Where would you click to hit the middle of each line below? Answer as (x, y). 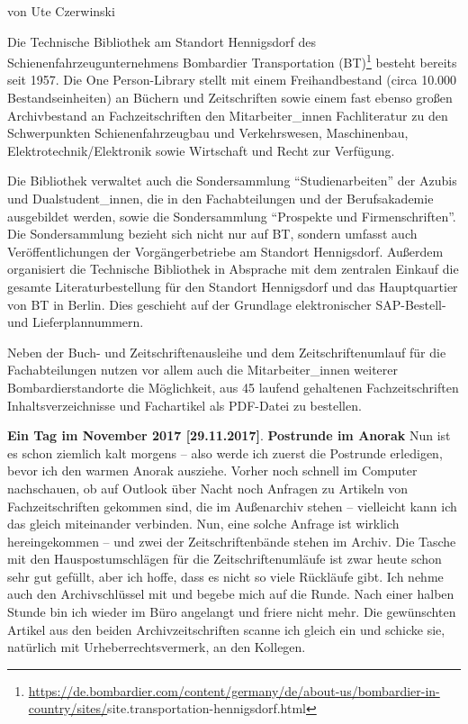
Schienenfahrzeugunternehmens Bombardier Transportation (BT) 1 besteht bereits (232, 61)
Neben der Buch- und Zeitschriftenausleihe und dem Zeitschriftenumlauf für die (227, 352)
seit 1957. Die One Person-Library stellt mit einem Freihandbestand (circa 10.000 (232, 80)
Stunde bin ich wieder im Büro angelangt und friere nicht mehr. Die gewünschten (232, 612)
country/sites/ (68, 708)
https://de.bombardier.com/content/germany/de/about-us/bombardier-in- (234, 690)
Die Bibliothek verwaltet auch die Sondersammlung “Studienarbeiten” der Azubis (232, 181)
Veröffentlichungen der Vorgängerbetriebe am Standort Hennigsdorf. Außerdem (225, 251)
